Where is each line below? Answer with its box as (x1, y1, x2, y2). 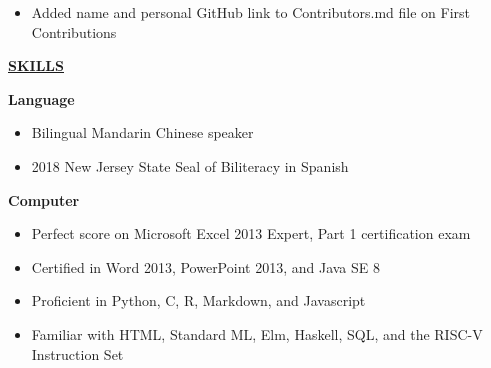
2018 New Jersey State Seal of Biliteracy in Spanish (31, 155, 349, 176)
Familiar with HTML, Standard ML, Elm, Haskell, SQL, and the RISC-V (31, 323, 483, 344)
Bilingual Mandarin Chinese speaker (31, 122, 254, 143)
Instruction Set (31, 343, 124, 364)
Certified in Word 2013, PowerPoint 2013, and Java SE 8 (31, 256, 380, 277)
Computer (8, 189, 80, 210)
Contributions (31, 21, 117, 42)
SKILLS (8, 55, 64, 76)
